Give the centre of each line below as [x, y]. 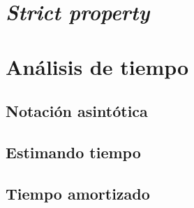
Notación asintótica [77, 111]
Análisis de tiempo [97, 66]
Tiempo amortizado [78, 193]
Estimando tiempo [73, 152]
